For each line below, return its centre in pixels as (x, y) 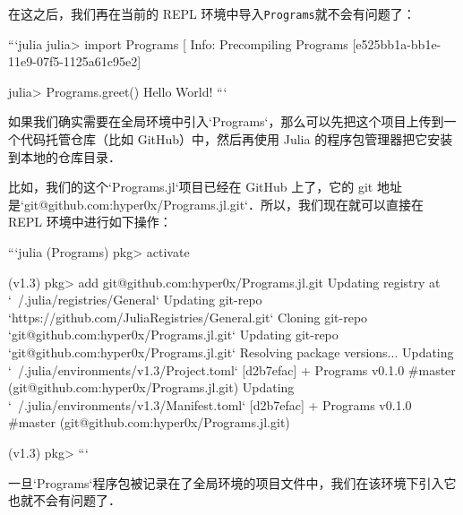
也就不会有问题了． (64, 500)
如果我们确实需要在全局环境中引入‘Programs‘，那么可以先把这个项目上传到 (226, 121)
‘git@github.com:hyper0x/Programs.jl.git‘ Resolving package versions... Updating (231, 352)
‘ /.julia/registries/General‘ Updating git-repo (135, 300)
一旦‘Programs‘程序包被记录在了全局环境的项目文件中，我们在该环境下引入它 (232, 482)
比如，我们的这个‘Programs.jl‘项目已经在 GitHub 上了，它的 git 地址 (205, 187)
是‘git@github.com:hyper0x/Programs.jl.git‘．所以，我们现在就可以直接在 (216, 204)
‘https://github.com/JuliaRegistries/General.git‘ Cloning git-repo (188, 317)
